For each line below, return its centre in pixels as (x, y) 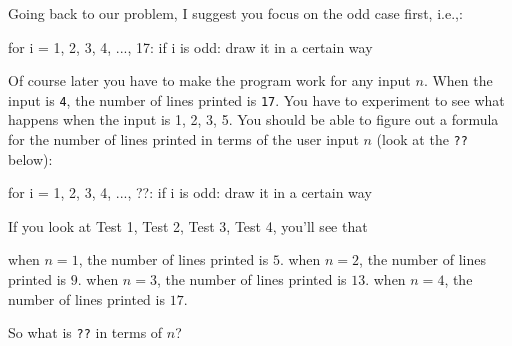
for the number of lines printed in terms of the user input (183, 139)
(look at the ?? (422, 139)
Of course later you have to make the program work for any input (209, 80)
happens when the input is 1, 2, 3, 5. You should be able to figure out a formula (253, 119)
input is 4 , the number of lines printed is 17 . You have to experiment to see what (256, 99)
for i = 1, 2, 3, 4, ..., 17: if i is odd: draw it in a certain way (190, 46)
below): (30, 158)
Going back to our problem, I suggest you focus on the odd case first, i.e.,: (235, 13)
